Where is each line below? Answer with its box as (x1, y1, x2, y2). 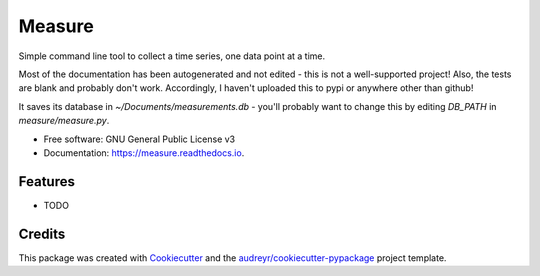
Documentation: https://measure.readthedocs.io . (43, 146, 245, 159)
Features (18, 173, 75, 190)
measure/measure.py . (18, 115, 110, 127)
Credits (18, 225, 66, 242)
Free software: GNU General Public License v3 (43, 133, 236, 145)
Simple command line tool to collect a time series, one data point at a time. (18, 50, 326, 62)
